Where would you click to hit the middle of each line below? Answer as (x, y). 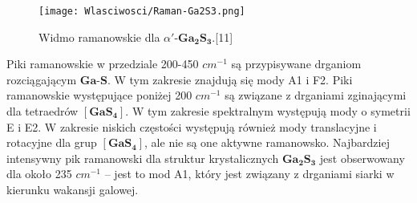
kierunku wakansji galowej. (73, 189)
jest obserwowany (362, 158)
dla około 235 (39, 174)
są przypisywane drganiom (296, 64)
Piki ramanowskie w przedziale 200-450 (103, 64)
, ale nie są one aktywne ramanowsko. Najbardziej (267, 142)
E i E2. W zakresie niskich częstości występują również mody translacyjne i (192, 126)
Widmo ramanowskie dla (99, 37)
